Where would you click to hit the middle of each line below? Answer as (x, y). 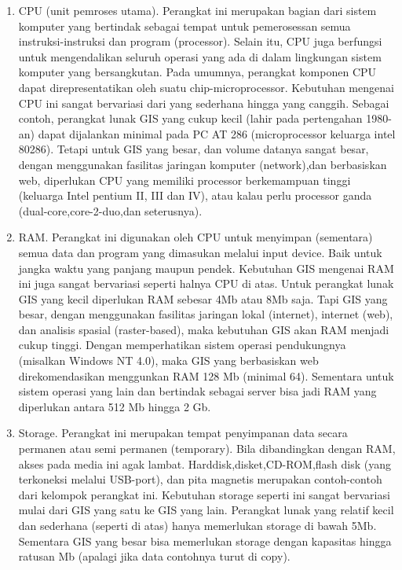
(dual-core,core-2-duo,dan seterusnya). (110, 210)
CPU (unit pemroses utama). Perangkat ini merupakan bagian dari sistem (197, 10)
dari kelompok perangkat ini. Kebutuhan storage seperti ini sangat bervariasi (204, 494)
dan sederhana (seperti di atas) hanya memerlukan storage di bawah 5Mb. (197, 525)
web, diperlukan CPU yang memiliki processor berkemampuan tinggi (185, 180)
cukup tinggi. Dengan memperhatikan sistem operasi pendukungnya (182, 345)
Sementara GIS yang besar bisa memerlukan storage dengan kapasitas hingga (205, 541)
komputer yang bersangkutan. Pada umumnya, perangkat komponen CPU (197, 72)
